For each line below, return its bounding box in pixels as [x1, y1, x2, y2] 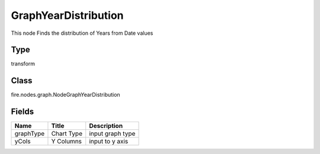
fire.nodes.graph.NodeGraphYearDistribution [11, 91, 121, 99]
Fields [11, 107, 34, 117]
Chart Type [51, 130, 83, 138]
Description [89, 122, 123, 130]
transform [11, 60, 36, 67]
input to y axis [89, 137, 129, 146]
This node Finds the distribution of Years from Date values [11, 30, 153, 37]
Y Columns [51, 137, 82, 146]
